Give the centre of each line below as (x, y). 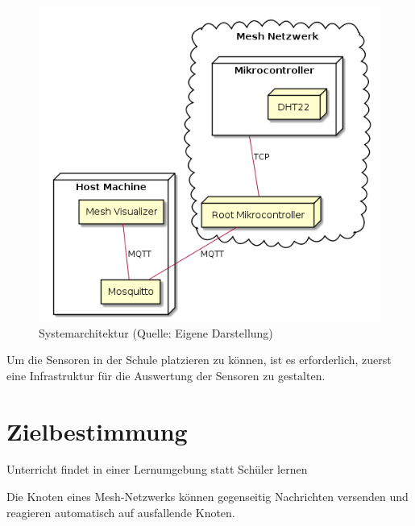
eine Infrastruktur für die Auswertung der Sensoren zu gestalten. (166, 375)
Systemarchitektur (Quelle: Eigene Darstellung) (156, 332)
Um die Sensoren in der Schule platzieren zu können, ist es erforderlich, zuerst (199, 360)
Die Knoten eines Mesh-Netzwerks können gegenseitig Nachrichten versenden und (207, 497)
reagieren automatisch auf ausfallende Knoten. (121, 512)
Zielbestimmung (97, 431)
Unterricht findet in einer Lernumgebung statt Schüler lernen (157, 469)
